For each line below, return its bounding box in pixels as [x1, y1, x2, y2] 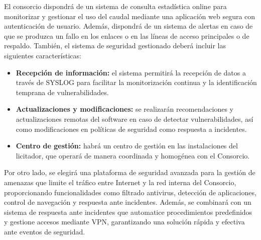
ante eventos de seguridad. [4, 226, 85, 236]
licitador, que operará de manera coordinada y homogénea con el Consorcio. [16, 150, 250, 161]
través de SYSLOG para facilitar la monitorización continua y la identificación [16, 77, 257, 88]
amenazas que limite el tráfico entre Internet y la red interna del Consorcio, [4, 177, 236, 187]
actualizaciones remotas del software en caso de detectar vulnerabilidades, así [16, 113, 253, 124]
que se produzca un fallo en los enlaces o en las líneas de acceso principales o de [4, 30, 249, 41]
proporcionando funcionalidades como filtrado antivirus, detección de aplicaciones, [4, 187, 256, 197]
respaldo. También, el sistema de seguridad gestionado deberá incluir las [4, 40, 226, 51]
